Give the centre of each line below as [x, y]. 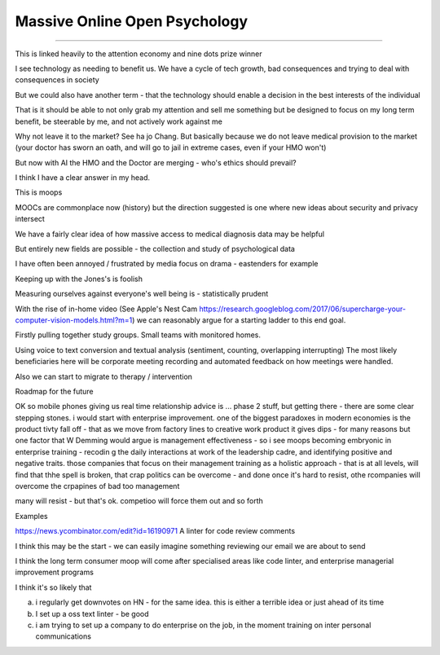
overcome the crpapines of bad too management [97, 486]
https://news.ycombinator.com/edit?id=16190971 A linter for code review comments [155, 531]
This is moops [39, 192]
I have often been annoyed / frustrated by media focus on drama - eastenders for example [167, 264]
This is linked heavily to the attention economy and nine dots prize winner [139, 54]
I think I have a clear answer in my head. [83, 178]
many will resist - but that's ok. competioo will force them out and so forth [139, 501]
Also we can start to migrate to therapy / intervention [104, 376]
